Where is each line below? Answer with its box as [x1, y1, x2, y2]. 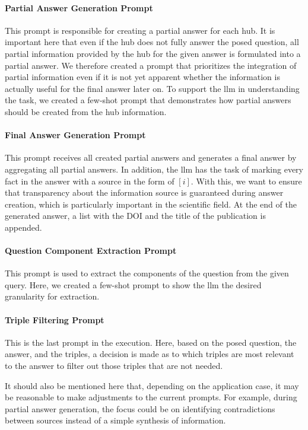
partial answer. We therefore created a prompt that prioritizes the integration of [5, 59, 297, 71]
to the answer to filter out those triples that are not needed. [5, 359, 223, 372]
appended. [5, 221, 42, 233]
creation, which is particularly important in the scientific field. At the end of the [5, 198, 297, 210]
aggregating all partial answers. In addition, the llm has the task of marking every [5, 163, 303, 175]
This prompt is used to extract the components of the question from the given [5, 267, 289, 279]
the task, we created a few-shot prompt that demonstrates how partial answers [5, 94, 291, 106]
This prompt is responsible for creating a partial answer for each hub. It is [5, 24, 275, 36]
